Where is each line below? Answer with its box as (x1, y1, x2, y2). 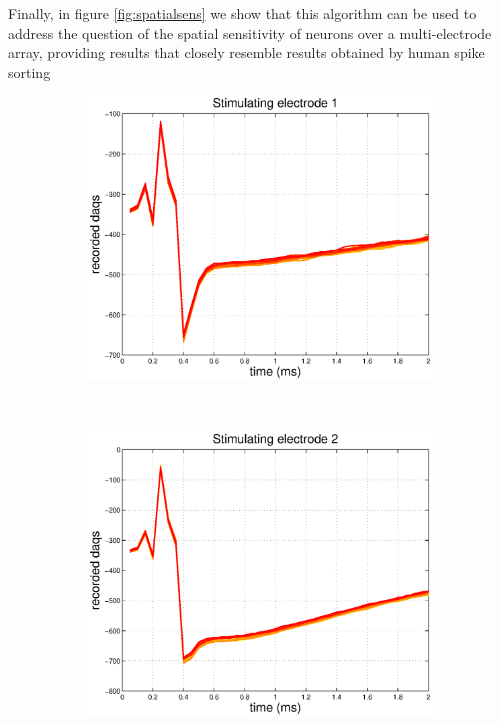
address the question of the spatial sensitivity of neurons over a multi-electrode (8, 22, 492, 43)
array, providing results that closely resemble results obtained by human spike (8, 42, 485, 63)
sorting (8, 61, 51, 82)
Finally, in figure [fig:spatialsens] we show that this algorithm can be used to (8, 3, 477, 23)
